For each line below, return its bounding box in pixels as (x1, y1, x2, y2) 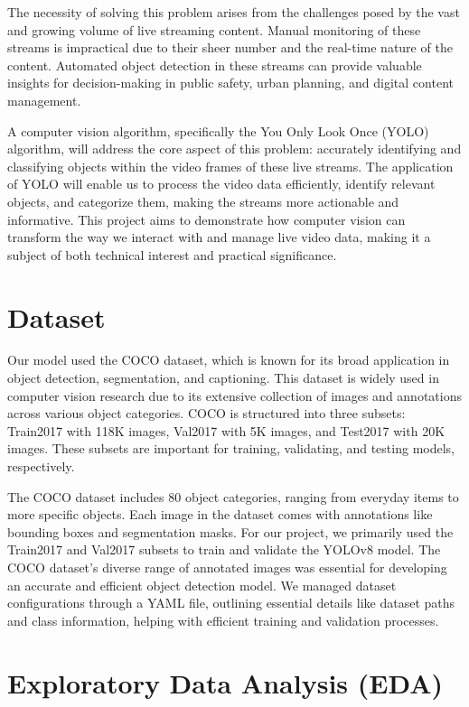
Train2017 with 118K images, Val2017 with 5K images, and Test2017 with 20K (7, 421, 446, 440)
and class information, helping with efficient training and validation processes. (7, 610, 439, 629)
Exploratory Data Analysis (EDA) (7, 664, 444, 701)
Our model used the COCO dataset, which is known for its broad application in (7, 350, 450, 369)
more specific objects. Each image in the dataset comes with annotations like (7, 505, 433, 524)
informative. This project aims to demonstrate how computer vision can (7, 209, 406, 228)
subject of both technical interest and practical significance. (7, 245, 337, 264)
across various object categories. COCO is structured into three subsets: (7, 404, 406, 423)
